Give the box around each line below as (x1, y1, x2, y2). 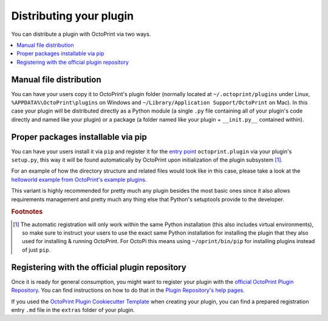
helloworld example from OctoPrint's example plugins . (11, 176, 147, 183)
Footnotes (11, 207, 43, 216)
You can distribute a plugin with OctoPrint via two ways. (11, 30, 151, 38)
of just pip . (22, 246, 51, 254)
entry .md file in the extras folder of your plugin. (11, 306, 135, 313)
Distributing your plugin (11, 9, 134, 22)
